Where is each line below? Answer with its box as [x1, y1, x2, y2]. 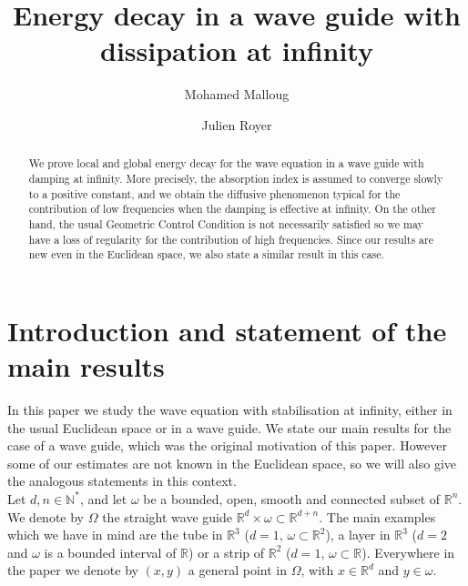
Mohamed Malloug [184, 85, 290, 104]
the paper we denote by [7, 561, 138, 580]
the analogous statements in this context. [7, 471, 237, 490]
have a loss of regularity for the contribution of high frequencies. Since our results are [28, 231, 433, 247]
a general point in [188, 561, 288, 580]
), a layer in [325, 525, 391, 544]
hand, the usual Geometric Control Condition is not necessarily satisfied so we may [28, 216, 423, 231]
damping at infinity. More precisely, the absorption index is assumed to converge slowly [28, 170, 443, 186]
